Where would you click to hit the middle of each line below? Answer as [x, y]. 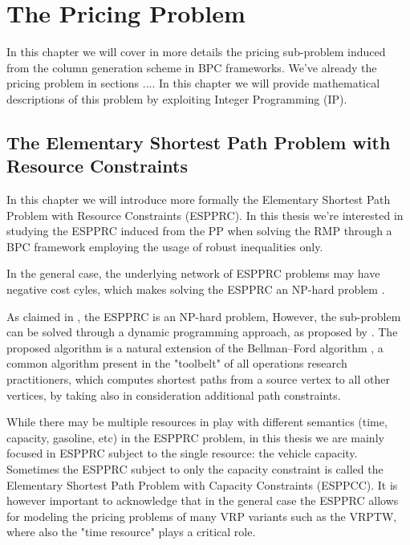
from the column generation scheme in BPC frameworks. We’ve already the [192, 67]
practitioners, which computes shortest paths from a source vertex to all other [198, 379]
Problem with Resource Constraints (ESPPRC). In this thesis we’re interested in [205, 215]
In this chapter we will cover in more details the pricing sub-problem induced [196, 52]
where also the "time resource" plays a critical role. [131, 532]
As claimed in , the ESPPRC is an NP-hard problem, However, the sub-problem [204, 316]
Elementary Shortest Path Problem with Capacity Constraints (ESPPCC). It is [202, 484]
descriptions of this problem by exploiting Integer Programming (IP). [177, 98]
